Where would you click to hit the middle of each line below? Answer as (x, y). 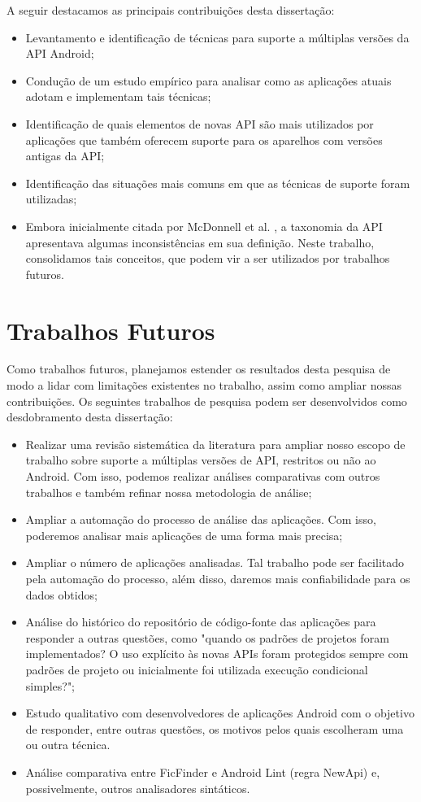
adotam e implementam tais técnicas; (118, 96)
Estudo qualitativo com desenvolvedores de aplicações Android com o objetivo (220, 713)
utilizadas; (51, 199)
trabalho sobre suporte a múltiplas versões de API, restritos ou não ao (201, 460)
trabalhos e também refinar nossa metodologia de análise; (169, 492)
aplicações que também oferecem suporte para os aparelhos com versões (204, 139)
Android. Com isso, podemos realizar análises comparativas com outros (203, 476)
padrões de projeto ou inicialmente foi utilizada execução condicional (197, 669)
